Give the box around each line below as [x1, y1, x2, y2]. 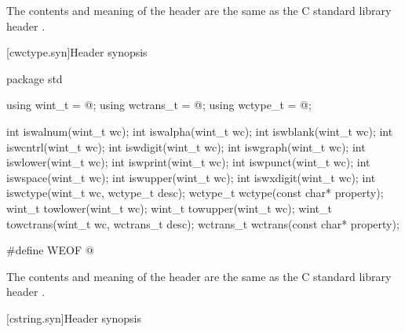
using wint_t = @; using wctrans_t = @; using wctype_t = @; [6, 97, 312, 113]
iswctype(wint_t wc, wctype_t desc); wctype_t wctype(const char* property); [6, 184, 384, 201]
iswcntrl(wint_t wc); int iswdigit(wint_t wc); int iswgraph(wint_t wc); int [6, 138, 366, 155]
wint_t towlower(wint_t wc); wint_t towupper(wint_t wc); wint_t [6, 199, 333, 216]
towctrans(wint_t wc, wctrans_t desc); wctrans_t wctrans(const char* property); [6, 215, 400, 232]
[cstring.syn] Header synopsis [6, 309, 141, 326]
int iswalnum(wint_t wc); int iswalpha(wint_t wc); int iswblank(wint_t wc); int [6, 122, 393, 139]
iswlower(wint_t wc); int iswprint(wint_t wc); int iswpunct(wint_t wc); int [6, 154, 370, 170]
